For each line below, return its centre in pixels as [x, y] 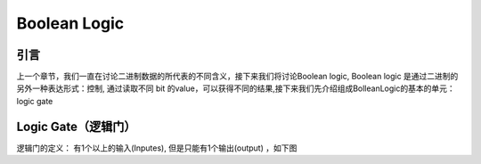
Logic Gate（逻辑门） [76, 126]
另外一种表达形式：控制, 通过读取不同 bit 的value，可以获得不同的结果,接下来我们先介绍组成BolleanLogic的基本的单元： [236, 88]
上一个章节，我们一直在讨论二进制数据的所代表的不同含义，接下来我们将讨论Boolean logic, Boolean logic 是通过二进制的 [237, 77]
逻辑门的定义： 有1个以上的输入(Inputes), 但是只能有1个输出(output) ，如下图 [157, 148]
